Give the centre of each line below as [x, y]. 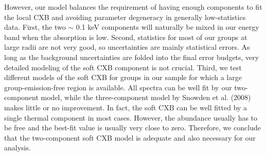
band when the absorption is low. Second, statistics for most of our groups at [126, 37]
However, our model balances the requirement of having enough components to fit [133, 7]
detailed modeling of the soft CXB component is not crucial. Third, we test [123, 67]
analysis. [17, 148]
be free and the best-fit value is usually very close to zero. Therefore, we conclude [132, 128]
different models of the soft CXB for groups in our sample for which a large [123, 77]
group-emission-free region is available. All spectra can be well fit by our [118, 87]
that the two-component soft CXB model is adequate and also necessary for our [130, 137]
